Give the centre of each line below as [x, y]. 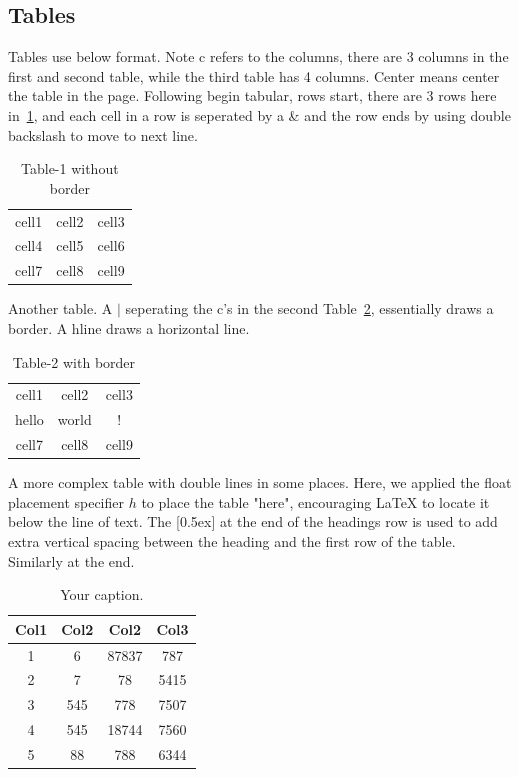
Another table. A [60, 308]
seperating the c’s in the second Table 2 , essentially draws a [309, 308]
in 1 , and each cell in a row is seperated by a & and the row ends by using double [259, 114]
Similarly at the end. [71, 560]
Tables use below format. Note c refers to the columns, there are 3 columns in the [258, 56]
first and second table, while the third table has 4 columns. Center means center [254, 75]
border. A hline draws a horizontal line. [129, 327]
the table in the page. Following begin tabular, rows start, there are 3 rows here [252, 95]
